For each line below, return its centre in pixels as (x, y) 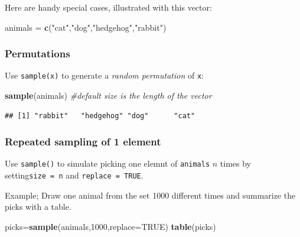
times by (236, 163)
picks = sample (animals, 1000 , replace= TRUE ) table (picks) (110, 226)
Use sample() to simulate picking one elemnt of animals (107, 163)
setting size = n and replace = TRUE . (74, 175)
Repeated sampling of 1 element (83, 142)
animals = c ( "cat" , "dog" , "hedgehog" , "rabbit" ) (86, 27)
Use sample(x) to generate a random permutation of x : (105, 75)
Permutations (37, 53)
